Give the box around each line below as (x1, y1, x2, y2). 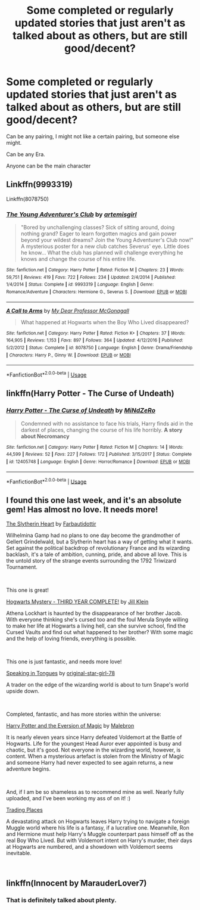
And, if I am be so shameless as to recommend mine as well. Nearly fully (6, 788, 185, 796)
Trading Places (6, 806, 43, 813)
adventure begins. (6, 765, 51, 772)
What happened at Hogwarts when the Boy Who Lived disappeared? (20, 318, 189, 325)
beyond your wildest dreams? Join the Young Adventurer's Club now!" (20, 237, 193, 244)
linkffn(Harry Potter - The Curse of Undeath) (6, 389, 174, 399)
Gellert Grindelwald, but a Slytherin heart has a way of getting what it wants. (6, 538, 193, 545)
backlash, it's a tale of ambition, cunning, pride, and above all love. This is (6, 551, 187, 558)
